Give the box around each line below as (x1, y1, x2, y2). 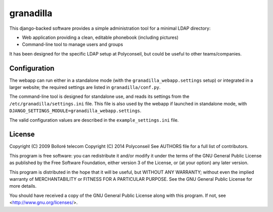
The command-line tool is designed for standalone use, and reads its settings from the (9, 93, 190, 99)
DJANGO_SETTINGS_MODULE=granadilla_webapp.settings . (9, 108, 142, 114)
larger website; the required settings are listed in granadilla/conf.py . (9, 84, 161, 90)
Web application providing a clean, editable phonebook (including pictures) (22, 34, 179, 40)
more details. (9, 183, 37, 189)
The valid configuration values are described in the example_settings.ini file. (9, 117, 179, 123)
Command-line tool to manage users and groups (22, 41, 123, 47)
